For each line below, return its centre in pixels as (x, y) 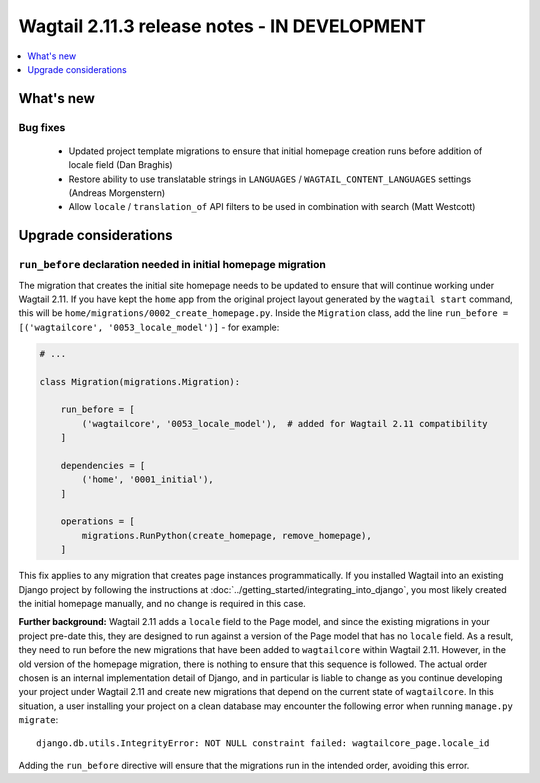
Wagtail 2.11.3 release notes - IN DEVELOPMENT (222, 26)
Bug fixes (42, 127)
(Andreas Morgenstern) (117, 193)
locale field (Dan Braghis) (121, 165)
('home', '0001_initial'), (147, 479)
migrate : (38, 720)
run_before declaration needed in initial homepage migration (172, 265)
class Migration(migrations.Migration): (139, 381)
